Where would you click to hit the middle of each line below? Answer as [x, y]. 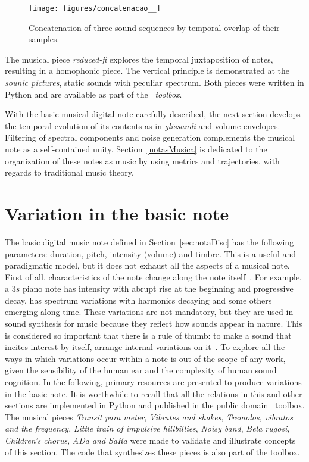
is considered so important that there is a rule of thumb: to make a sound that [148, 335]
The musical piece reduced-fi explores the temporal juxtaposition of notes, [139, 59]
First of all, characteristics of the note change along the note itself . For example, [154, 277]
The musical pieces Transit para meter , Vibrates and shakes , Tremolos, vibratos [149, 416]
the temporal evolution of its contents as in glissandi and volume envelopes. [143, 125]
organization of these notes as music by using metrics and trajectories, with [142, 160]
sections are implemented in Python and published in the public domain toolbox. [155, 405]
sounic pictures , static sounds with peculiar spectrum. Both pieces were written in [154, 82]
